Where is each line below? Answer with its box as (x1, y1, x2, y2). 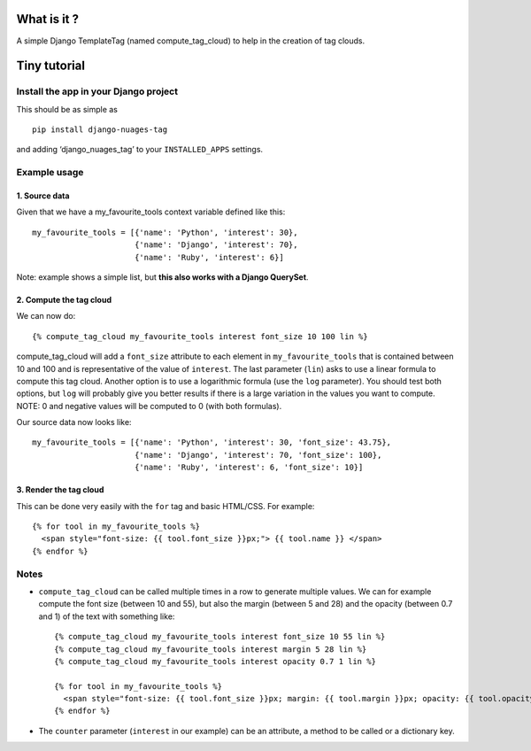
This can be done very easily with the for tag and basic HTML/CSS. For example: (16, 500, 315, 511)
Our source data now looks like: (16, 417, 132, 428)
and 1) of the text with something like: (38, 611, 175, 622)
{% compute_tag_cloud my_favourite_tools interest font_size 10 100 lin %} (32, 331, 368, 341)
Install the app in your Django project (16, 85, 179, 97)
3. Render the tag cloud (16, 484, 104, 495)
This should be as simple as (16, 104, 119, 114)
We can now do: (16, 311, 76, 321)
